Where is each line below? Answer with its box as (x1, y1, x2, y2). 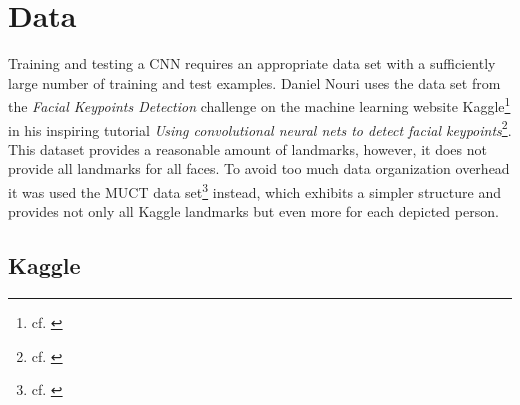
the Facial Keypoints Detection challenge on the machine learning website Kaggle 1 (8, 93, 511, 116)
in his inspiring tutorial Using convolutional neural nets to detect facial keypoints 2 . (8, 116, 512, 140)
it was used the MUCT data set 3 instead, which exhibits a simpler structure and (8, 179, 501, 202)
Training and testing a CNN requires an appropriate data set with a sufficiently (8, 53, 496, 74)
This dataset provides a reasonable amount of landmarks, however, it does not (8, 138, 487, 159)
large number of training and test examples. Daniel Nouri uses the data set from (8, 72, 501, 93)
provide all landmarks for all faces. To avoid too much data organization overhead (8, 158, 510, 179)
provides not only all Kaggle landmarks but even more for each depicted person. (8, 201, 499, 222)
